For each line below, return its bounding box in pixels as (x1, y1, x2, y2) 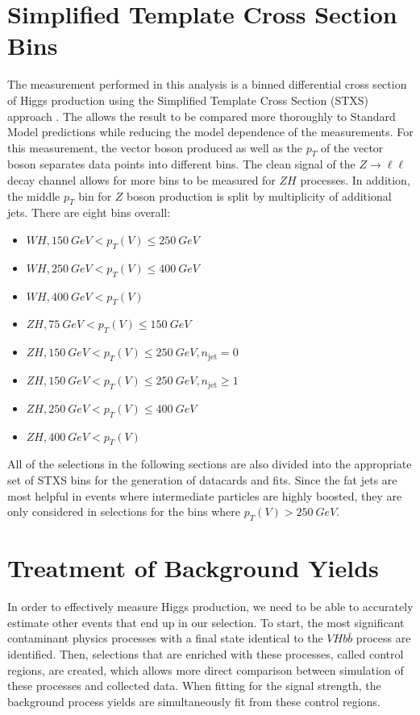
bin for (78, 187, 112, 204)
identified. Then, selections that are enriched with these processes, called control (7, 645, 404, 662)
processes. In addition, (300, 172, 410, 189)
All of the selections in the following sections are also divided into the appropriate (7, 455, 412, 472)
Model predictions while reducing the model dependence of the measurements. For (7, 123, 414, 140)
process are (356, 630, 411, 646)
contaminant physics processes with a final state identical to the (7, 630, 323, 646)
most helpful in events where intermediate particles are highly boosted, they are (7, 487, 402, 504)
